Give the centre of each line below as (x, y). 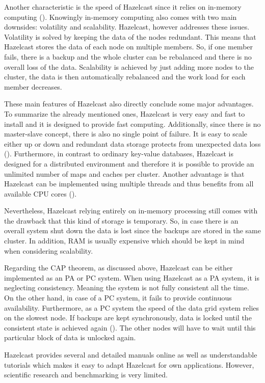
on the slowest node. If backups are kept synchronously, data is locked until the (128, 318)
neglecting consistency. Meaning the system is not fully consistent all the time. (127, 288)
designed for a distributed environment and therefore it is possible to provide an (129, 163)
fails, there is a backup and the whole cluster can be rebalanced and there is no (128, 56)
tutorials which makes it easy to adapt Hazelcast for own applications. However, (129, 364)
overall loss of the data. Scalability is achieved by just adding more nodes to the (129, 66)
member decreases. (33, 86)
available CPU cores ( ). (41, 193)
